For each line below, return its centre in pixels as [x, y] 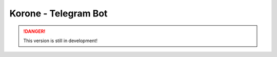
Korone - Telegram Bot [58, 13]
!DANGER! [34, 31]
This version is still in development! [60, 41]
